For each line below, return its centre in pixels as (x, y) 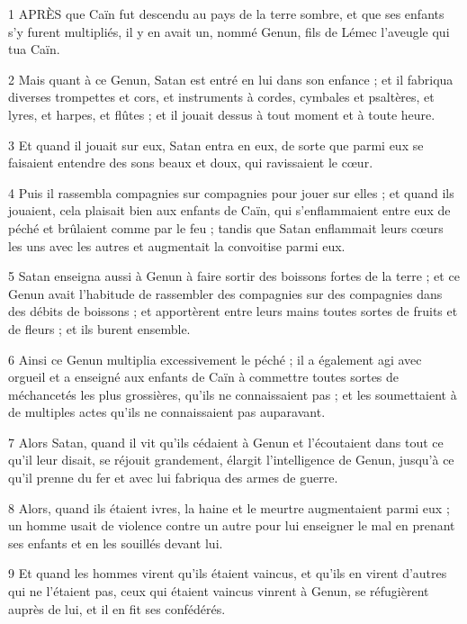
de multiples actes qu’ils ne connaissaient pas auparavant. (167, 412)
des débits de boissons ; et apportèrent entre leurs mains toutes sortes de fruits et (233, 311)
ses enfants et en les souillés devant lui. (116, 543)
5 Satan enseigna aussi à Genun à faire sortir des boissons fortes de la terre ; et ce (234, 276)
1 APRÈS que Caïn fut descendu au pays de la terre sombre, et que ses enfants (226, 14)
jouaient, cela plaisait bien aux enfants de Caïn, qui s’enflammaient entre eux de (229, 210)
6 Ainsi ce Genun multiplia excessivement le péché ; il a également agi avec (215, 359)
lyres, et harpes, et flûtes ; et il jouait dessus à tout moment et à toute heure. (222, 114)
